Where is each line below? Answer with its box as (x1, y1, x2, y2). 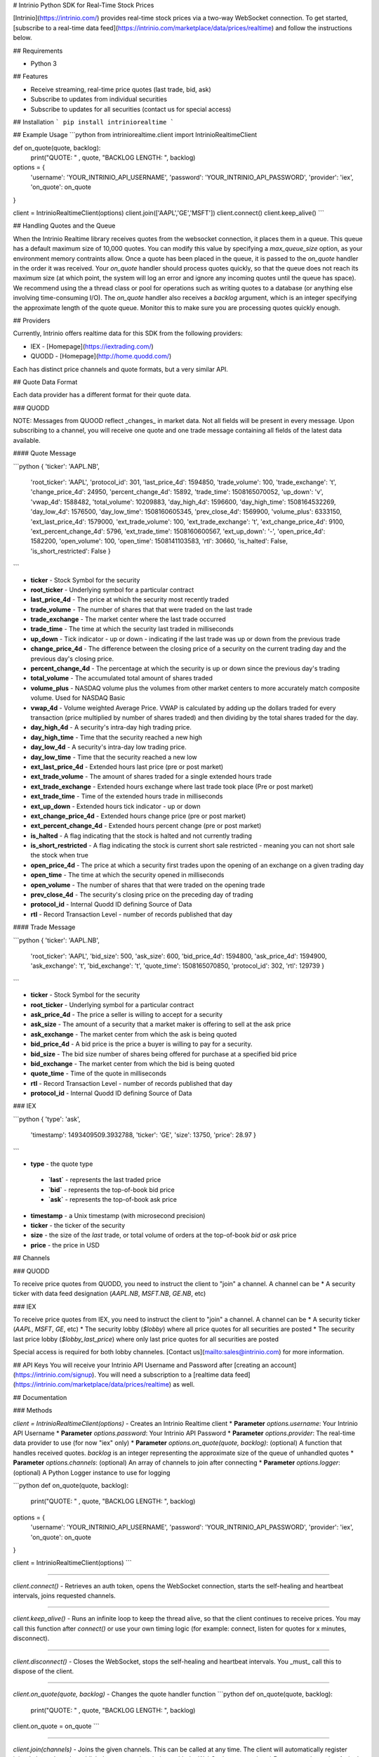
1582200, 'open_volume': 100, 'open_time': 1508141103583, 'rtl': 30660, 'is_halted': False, (30, 537, 288, 545)
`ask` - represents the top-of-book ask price (48, 1195, 178, 1204)
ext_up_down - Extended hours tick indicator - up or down (30, 802, 201, 810)
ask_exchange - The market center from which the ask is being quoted (30, 1030, 237, 1038)
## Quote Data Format (13, 377, 78, 386)
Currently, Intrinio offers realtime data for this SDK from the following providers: (13, 329, 244, 337)
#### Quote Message (13, 449, 77, 458)
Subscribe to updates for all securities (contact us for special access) (30, 105, 232, 113)
